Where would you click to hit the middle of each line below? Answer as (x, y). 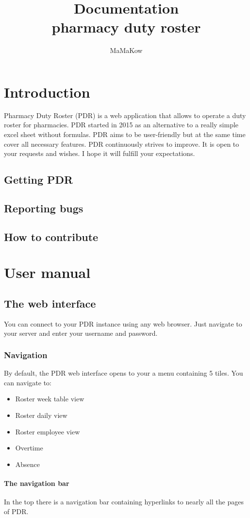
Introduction (47, 92)
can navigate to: (28, 382)
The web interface (50, 303)
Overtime (29, 448)
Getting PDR (39, 180)
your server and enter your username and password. (81, 333)
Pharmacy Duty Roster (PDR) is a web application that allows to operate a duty (125, 115)
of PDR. (16, 511)
